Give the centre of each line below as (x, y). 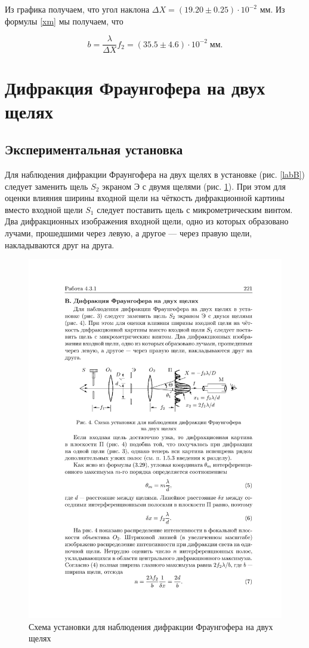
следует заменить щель (47, 186)
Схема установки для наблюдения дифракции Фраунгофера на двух (151, 626)
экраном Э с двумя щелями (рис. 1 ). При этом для (194, 186)
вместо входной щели (44, 209)
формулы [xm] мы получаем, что (64, 21)
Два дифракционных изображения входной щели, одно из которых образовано (147, 221)
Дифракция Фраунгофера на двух (135, 88)
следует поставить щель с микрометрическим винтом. (195, 209)
